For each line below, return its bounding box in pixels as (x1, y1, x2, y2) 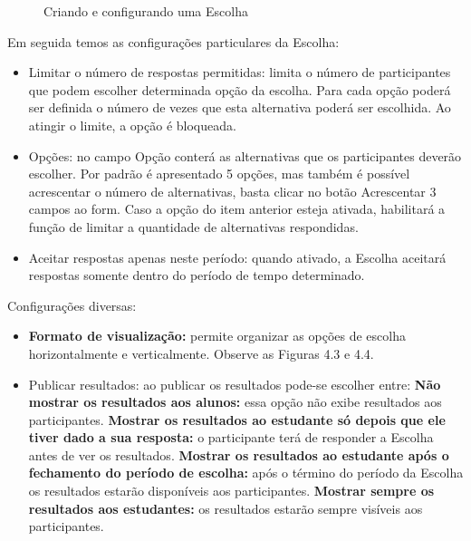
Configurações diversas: (7, 295, 137, 314)
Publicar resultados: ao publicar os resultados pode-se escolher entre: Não (28, 374, 441, 393)
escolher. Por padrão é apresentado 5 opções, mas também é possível (28, 164, 410, 183)
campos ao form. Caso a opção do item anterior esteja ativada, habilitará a (28, 199, 446, 218)
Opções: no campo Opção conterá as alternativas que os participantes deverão (28, 146, 462, 165)
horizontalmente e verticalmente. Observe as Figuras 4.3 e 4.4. (28, 343, 374, 362)
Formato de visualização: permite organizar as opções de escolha (28, 326, 406, 345)
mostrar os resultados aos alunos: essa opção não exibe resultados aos (28, 392, 442, 411)
